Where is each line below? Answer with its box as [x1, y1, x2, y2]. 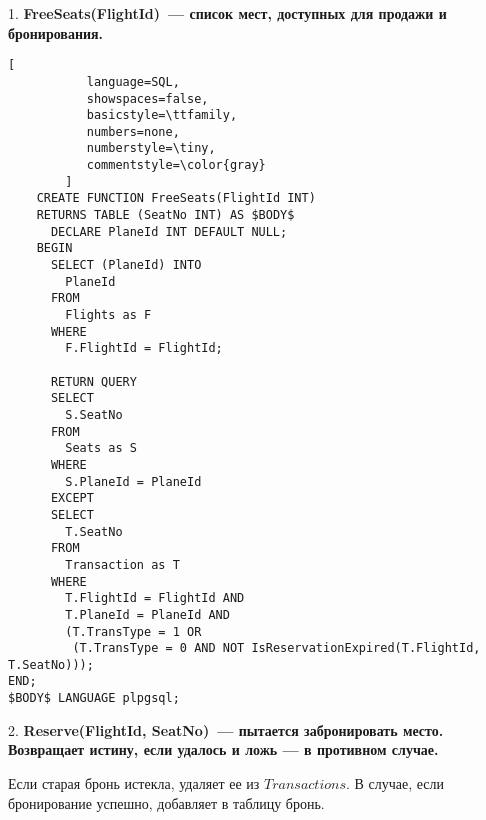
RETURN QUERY [50, 374, 137, 389]
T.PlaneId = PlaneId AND [65, 607, 230, 622]
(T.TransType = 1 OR [65, 624, 202, 639]
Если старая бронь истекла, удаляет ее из [8, 772, 260, 793]
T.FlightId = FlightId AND [65, 591, 245, 606]
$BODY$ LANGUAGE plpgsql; [8, 691, 180, 706]
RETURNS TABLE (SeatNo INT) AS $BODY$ [36, 208, 295, 223]
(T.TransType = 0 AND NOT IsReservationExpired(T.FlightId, [72, 641, 481, 656]
